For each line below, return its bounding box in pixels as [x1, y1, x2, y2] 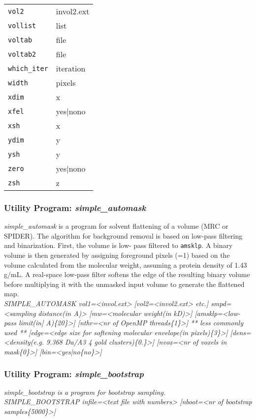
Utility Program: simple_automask [4, 201, 146, 213]
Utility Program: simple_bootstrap [4, 367, 144, 380]
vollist [8, 21, 36, 30]
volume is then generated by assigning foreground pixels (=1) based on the [4, 250, 230, 260]
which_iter [8, 64, 48, 72]
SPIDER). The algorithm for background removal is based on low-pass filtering [4, 230, 243, 241]
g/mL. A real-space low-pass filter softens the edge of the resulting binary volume [4, 269, 250, 280]
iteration [56, 63, 86, 74]
